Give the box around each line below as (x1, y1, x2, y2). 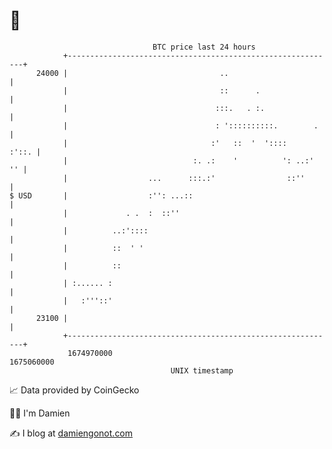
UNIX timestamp (170, 365, 234, 376)
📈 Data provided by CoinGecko (9, 384, 140, 396)
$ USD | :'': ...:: (9, 190, 194, 201)
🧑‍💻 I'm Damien (9, 407, 71, 419)
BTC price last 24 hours (152, 42, 256, 52)
